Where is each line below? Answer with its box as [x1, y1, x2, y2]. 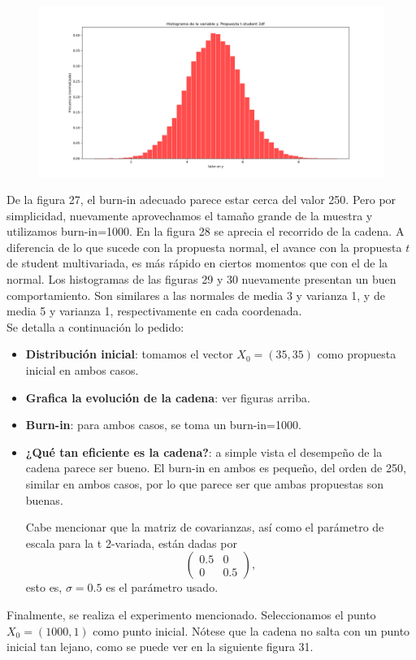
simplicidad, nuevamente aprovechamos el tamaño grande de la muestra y [6, 206, 373, 224]
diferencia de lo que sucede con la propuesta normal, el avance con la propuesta [6, 238, 402, 255]
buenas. [25, 491, 63, 508]
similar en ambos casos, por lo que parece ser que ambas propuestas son [25, 475, 384, 493]
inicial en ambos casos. [25, 362, 139, 379]
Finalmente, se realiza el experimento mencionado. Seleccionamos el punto [6, 606, 376, 623]
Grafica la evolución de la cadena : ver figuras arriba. [25, 389, 310, 406]
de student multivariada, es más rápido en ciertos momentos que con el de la [6, 254, 388, 271]
